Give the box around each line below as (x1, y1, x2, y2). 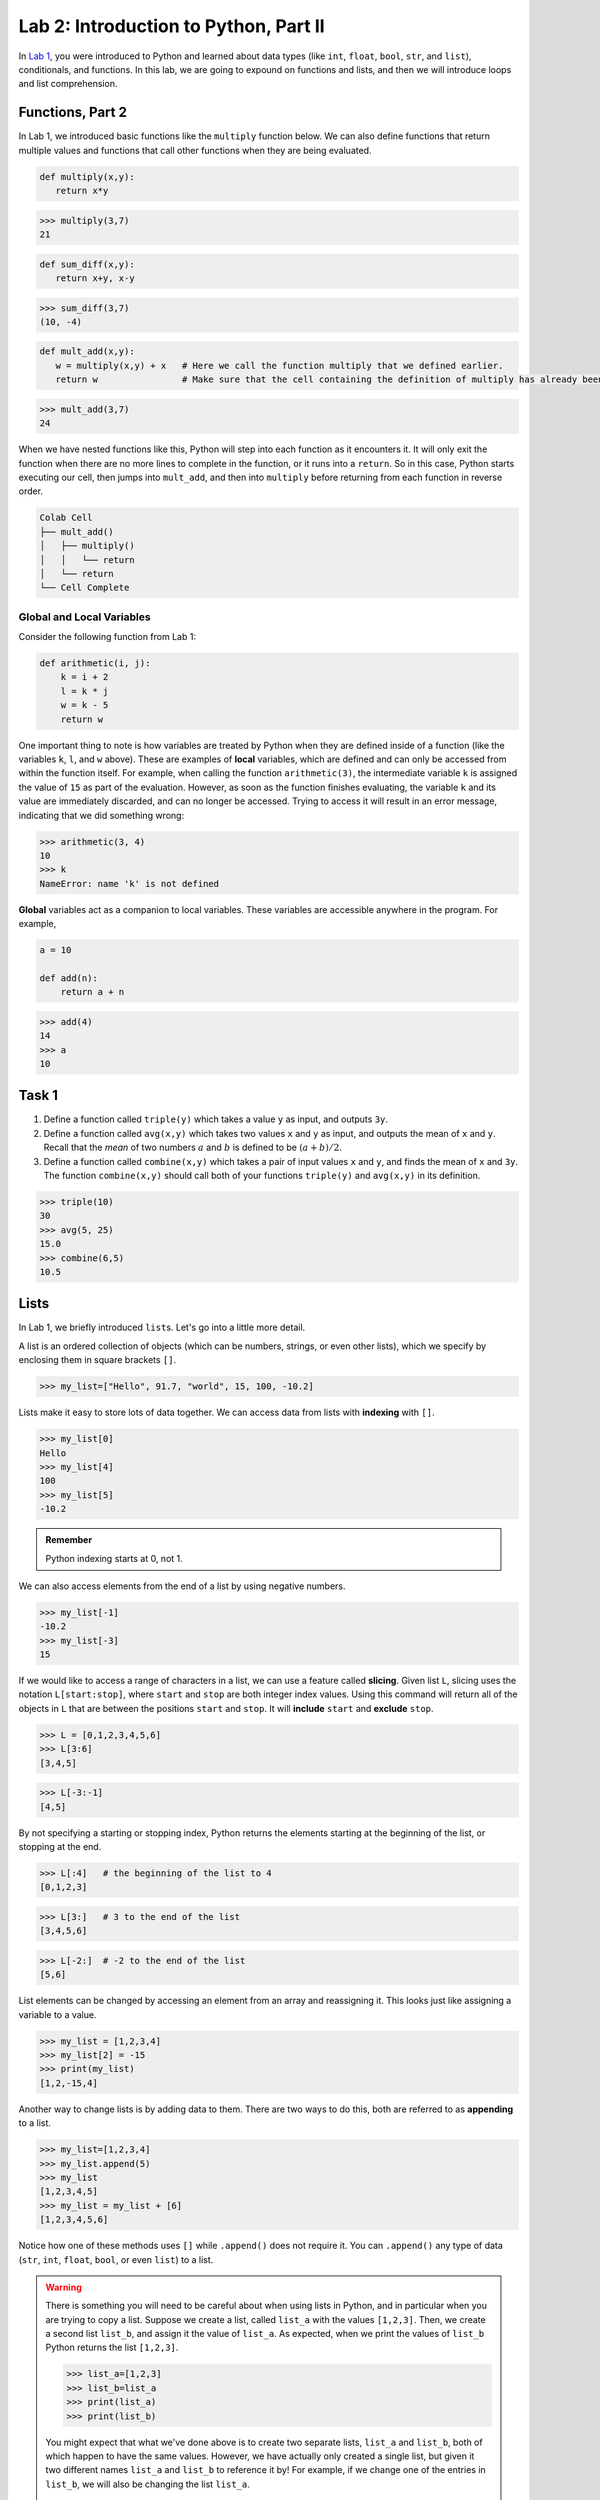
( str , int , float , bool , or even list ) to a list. (18, 2253, 214, 2265)
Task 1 (18, 1087, 59, 1104)
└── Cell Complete (39, 582, 130, 594)
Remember (45, 1534, 93, 1546)
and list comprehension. (18, 78, 118, 90)
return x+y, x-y (55, 272, 135, 284)
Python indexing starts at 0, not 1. (45, 1552, 184, 1564)
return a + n (60, 986, 125, 998)
